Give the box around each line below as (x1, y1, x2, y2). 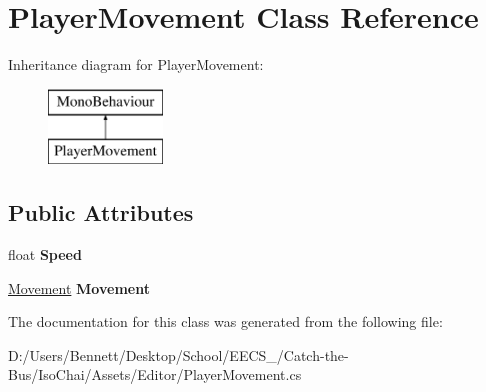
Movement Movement (8, 277, 150, 298)
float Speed (8, 244, 82, 265)
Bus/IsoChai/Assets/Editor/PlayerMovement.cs (8, 364, 302, 385)
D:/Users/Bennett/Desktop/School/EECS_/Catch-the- (8, 344, 349, 365)
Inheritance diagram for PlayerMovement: (8, 54, 264, 75)
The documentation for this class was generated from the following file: (8, 311, 443, 332)
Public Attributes (8, 197, 194, 228)
